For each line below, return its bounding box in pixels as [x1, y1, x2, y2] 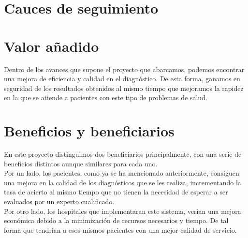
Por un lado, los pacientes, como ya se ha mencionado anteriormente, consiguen [4, 168, 239, 178]
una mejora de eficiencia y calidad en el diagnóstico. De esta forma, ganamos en [4, 74, 240, 84]
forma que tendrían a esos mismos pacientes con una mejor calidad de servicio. [4, 224, 237, 235]
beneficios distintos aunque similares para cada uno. [4, 158, 158, 168]
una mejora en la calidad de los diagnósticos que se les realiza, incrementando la [4, 177, 241, 187]
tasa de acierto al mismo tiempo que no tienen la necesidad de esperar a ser [4, 187, 228, 197]
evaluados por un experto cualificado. [4, 196, 115, 206]
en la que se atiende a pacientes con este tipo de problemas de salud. [4, 92, 207, 103]
